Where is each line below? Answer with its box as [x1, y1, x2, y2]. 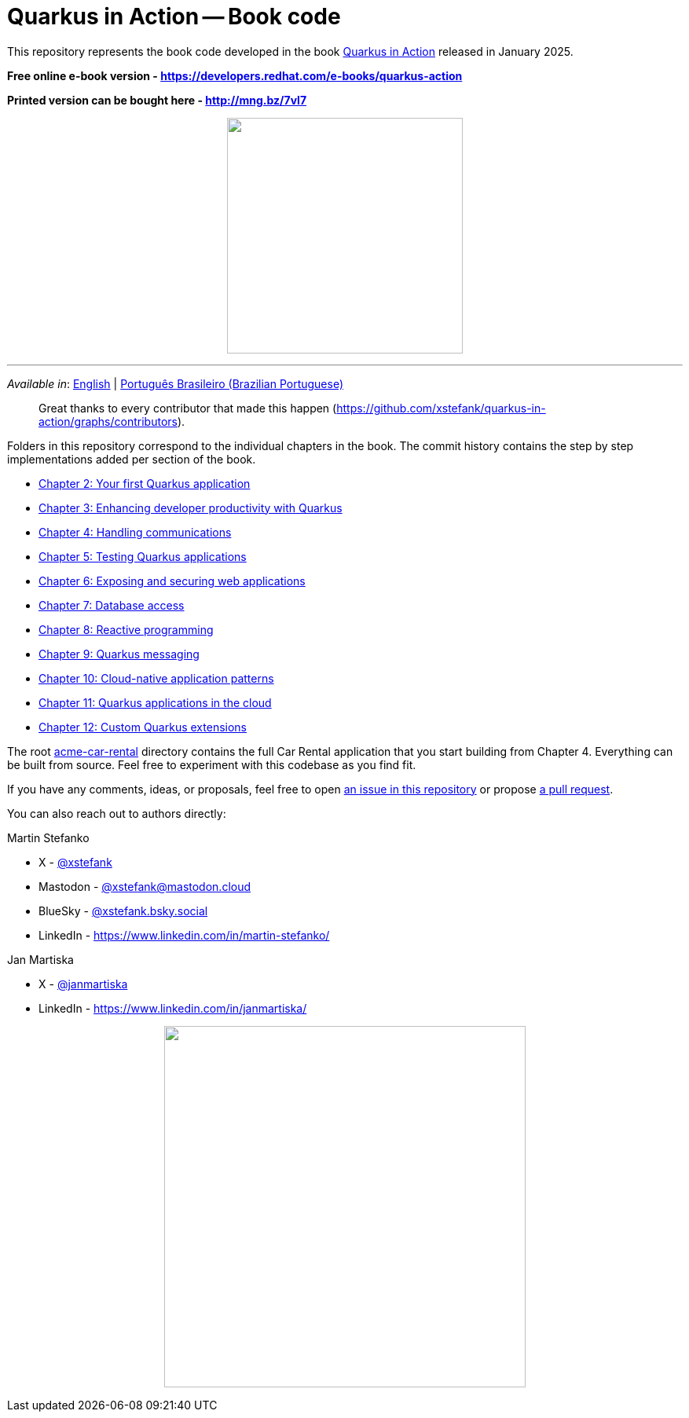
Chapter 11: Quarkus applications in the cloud [38, 695, 272, 709]
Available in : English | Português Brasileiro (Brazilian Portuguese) [7, 376, 344, 390]
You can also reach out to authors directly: [7, 806, 226, 820]
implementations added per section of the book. [7, 452, 256, 466]
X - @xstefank [38, 855, 112, 869]
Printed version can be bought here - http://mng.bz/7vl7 [7, 93, 307, 107]
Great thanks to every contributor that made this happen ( [38, 401, 337, 415]
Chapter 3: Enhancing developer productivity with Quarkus [38, 500, 343, 515]
